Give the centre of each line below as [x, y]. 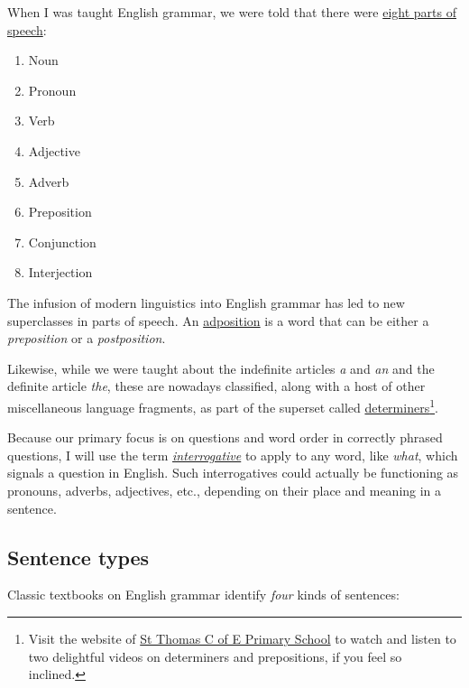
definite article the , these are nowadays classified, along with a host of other [216, 386]
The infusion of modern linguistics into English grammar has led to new [206, 302]
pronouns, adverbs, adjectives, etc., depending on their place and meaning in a [225, 490]
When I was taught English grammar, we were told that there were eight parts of [232, 12]
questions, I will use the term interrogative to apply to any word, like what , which [233, 455]
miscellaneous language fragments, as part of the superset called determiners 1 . [223, 405]
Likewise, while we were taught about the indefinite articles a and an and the [221, 368]
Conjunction [62, 242]
